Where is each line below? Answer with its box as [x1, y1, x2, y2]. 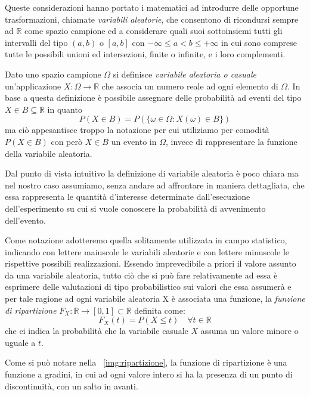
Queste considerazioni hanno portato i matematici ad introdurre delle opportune [5, 1, 299, 13]
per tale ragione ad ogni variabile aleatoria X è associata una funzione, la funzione [5, 292, 305, 305]
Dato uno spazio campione [5, 67, 101, 80]
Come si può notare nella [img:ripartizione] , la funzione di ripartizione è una [5, 356, 287, 369]
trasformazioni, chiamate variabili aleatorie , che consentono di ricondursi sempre [5, 13, 299, 25]
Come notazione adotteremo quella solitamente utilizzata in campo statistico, [5, 234, 287, 246]
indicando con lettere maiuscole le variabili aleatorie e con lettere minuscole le [5, 245, 290, 258]
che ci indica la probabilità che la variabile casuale [5, 324, 188, 337]
